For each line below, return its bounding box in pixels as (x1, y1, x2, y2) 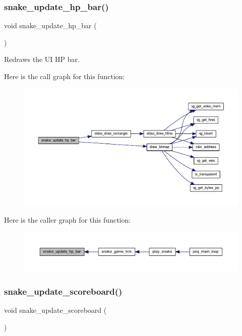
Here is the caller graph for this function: (4, 215, 131, 225)
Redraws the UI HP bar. (4, 54, 80, 64)
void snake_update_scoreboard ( (4, 304, 107, 315)
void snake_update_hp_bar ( (4, 20, 97, 31)
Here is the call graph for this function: (4, 71, 125, 81)
